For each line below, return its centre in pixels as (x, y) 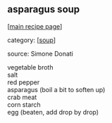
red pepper (24, 82)
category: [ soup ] (32, 40)
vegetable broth (30, 67)
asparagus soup (44, 9)
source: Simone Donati (41, 53)
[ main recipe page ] (35, 26)
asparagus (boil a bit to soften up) (56, 89)
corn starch (24, 104)
